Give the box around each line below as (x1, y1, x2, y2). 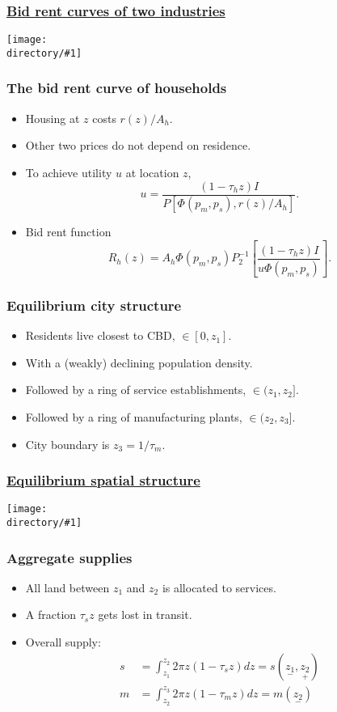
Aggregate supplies (6, 547, 133, 567)
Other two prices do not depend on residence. (25, 137, 251, 154)
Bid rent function (25, 223, 112, 240)
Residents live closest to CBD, (25, 327, 175, 344)
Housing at (25, 109, 80, 126)
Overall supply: (25, 634, 101, 651)
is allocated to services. (162, 578, 276, 595)
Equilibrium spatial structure (6, 470, 200, 490)
